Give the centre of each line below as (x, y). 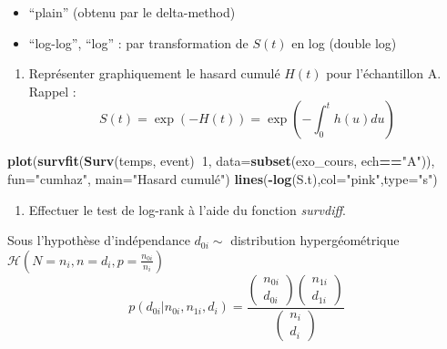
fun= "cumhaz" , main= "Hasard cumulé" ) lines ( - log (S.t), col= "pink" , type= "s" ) (223, 178)
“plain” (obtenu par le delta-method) (132, 12)
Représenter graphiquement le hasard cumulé (154, 73)
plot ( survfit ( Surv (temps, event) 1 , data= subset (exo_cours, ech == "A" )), (221, 161)
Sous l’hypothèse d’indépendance (99, 240)
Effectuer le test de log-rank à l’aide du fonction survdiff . (187, 209)
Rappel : (52, 91)
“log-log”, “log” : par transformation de (138, 42)
